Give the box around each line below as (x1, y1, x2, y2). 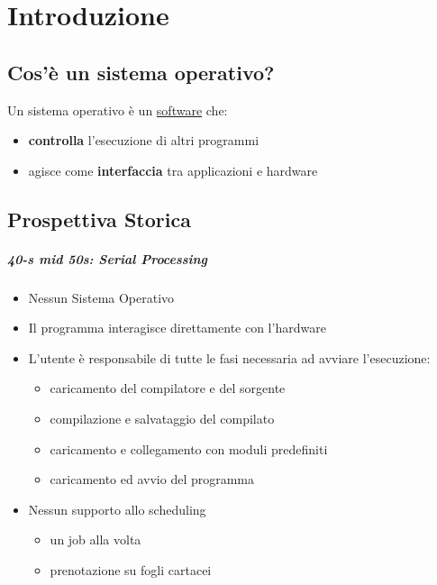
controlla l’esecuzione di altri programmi (28, 131, 259, 150)
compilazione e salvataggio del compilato (50, 409, 275, 428)
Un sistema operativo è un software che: (7, 100, 228, 119)
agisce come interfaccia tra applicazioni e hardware (28, 160, 318, 179)
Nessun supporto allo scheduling (28, 499, 206, 518)
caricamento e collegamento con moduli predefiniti (50, 439, 328, 458)
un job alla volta (50, 530, 141, 549)
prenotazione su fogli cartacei (50, 561, 212, 580)
